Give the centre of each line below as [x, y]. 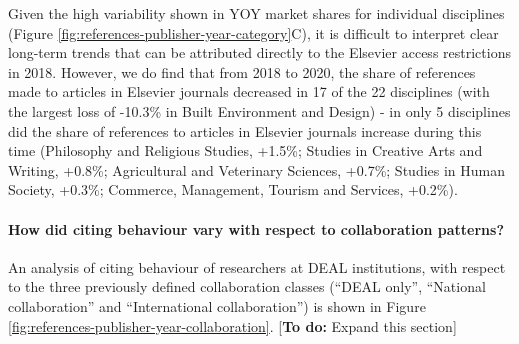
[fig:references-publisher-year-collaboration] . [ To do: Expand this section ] [232, 325]
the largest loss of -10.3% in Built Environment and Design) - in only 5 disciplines [259, 110]
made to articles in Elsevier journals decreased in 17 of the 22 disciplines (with [249, 91]
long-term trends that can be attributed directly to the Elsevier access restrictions [259, 52]
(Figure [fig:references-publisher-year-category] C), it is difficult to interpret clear [253, 32]
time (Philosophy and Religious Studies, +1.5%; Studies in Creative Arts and [245, 150]
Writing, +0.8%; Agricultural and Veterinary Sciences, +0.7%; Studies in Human [257, 169]
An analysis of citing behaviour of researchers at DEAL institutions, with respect [257, 266]
